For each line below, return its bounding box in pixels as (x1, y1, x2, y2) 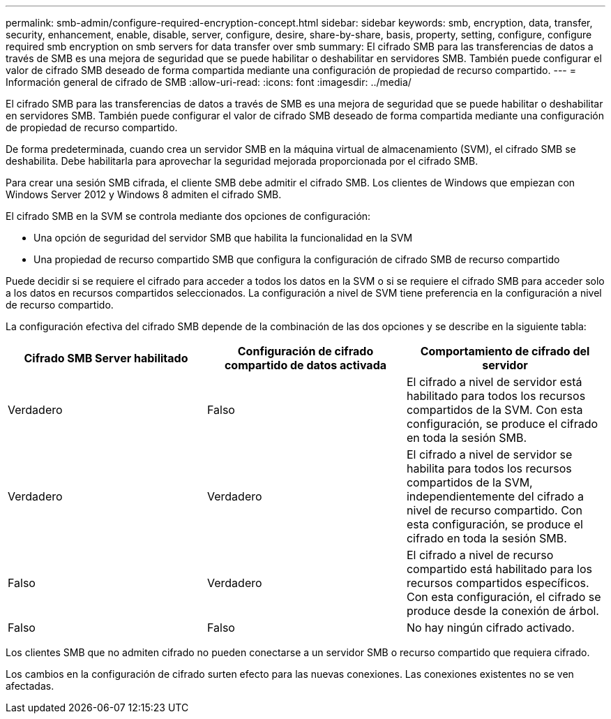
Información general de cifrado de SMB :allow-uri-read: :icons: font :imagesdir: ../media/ (6, 76, 412, 88)
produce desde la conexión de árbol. (406, 604, 599, 618)
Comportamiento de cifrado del (420, 344, 590, 358)
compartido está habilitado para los (406, 562, 592, 576)
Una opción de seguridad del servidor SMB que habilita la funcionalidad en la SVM (33, 232, 413, 244)
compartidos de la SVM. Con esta (406, 403, 583, 417)
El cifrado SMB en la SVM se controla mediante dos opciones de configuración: (6, 210, 371, 222)
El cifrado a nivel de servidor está (406, 375, 582, 389)
